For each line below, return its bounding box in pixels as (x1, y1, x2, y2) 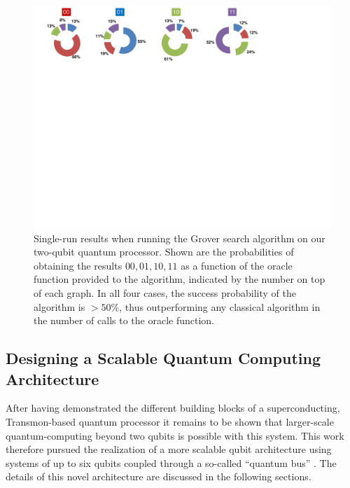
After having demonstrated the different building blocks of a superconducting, (6, 400, 340, 415)
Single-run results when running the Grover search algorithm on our (34, 230, 325, 245)
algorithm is (34, 299, 85, 314)
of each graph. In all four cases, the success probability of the (34, 285, 296, 300)
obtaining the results (34, 258, 122, 272)
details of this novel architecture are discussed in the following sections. (6, 469, 311, 484)
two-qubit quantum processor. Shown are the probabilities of (34, 244, 294, 259)
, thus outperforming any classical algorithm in (119, 299, 321, 314)
